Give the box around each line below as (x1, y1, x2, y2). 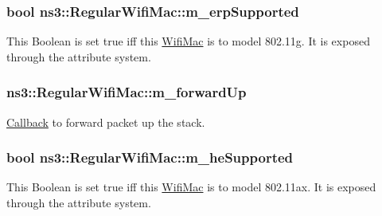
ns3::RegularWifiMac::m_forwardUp (6, 82, 247, 102)
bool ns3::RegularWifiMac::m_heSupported (6, 147, 294, 167)
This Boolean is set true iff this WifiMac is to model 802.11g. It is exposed (6, 33, 370, 49)
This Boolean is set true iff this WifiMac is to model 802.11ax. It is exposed (6, 179, 376, 195)
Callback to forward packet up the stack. (6, 113, 205, 130)
